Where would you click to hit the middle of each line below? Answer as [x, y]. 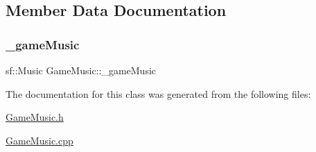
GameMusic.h [35, 117]
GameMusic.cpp [39, 140]
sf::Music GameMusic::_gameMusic [81, 70]
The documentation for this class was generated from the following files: [158, 93]
